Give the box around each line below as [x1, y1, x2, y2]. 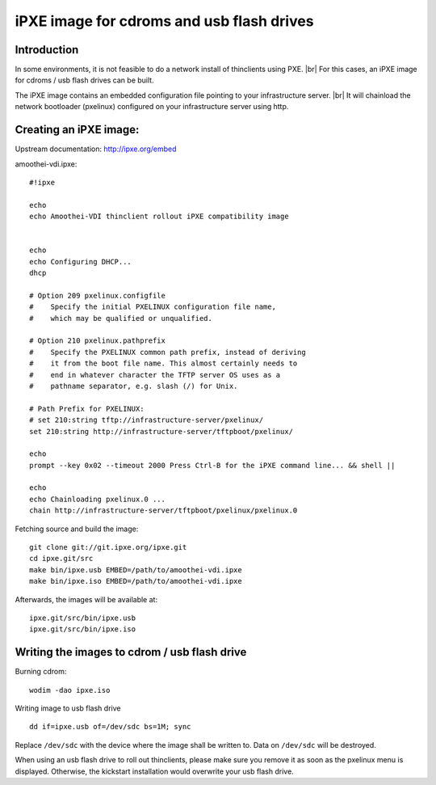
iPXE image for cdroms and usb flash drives [15, 12, 314, 30]
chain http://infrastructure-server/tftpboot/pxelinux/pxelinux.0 [29, 506, 298, 515]
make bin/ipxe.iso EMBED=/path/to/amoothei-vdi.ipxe [29, 576, 242, 586]
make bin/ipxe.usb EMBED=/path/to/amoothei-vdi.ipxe [29, 565, 242, 574]
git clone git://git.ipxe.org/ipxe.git [29, 542, 187, 552]
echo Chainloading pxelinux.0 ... [29, 494, 166, 504]
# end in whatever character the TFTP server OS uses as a [29, 370, 281, 379]
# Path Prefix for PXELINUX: [29, 404, 145, 413]
